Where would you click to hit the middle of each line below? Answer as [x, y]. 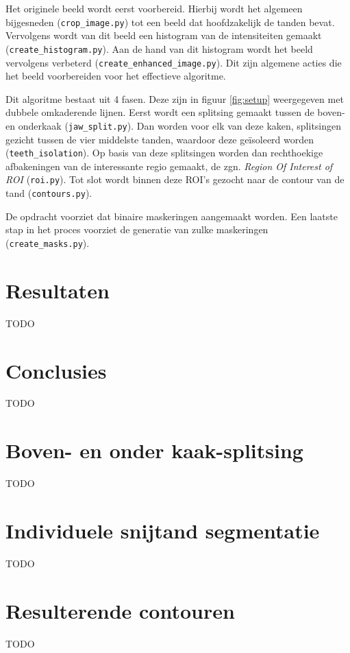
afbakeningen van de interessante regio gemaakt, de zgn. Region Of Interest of [169, 166]
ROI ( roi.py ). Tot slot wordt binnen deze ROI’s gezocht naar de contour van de [175, 179]
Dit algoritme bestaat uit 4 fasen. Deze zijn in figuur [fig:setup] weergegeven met [175, 98]
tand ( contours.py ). [49, 193]
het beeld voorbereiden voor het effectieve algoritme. [116, 76]
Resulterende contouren [120, 610]
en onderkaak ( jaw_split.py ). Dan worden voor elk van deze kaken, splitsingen [174, 125]
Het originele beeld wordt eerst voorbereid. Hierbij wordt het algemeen [154, 8]
